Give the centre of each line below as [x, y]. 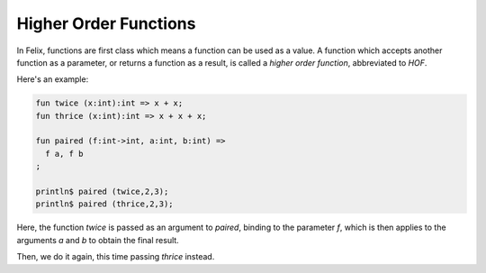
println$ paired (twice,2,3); [102, 192]
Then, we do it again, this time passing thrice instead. [116, 257]
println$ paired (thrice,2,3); [105, 204]
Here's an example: [53, 79]
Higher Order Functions [106, 23]
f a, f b [64, 154]
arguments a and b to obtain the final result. [98, 240]
